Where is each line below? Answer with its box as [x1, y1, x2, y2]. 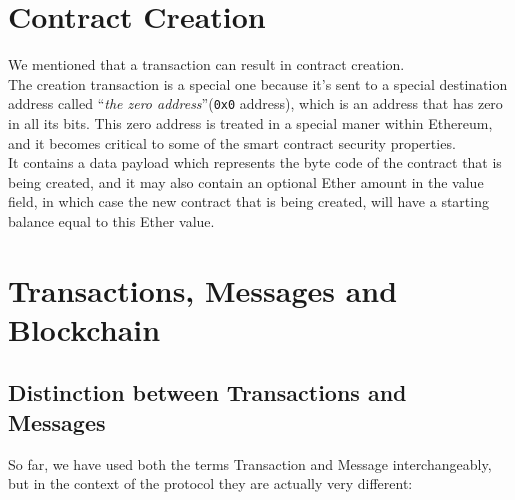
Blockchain [8, 308, 161, 349]
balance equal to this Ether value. [8, 210, 215, 231]
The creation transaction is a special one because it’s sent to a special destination [8, 73, 508, 94]
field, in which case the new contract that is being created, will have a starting [8, 191, 489, 212]
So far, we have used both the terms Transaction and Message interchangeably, [8, 453, 492, 474]
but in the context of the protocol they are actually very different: [8, 473, 413, 494]
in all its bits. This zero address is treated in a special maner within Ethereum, [8, 112, 493, 133]
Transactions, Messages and [8, 269, 398, 310]
